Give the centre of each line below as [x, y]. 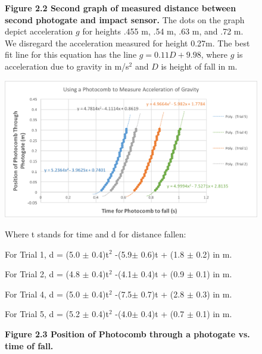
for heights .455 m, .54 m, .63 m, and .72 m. [163, 31]
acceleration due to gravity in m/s [67, 66]
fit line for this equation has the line [71, 54]
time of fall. [29, 345]
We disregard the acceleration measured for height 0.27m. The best [127, 43]
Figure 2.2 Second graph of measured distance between [121, 8]
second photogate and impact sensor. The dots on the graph [125, 19]
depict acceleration [39, 31]
